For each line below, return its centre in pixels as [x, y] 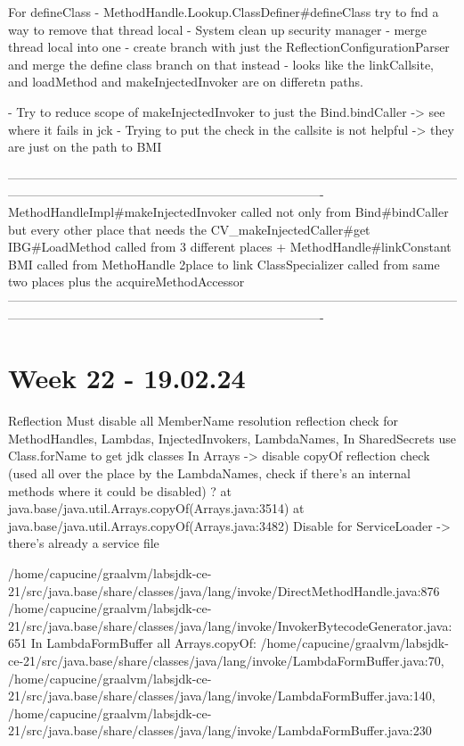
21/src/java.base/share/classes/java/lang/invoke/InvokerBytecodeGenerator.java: [230, 625]
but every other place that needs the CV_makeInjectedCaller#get [189, 229]
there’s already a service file [84, 543]
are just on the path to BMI [85, 147]
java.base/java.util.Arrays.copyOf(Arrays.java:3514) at [156, 508]
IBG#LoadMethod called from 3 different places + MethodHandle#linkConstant [230, 247]
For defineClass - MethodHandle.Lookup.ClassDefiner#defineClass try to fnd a [224, 12]
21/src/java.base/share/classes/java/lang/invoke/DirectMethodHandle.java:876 [224, 590]
